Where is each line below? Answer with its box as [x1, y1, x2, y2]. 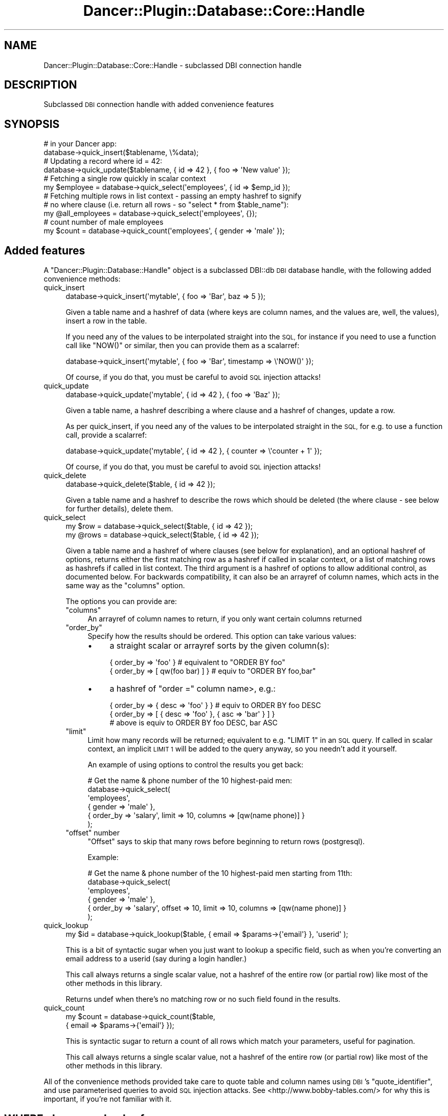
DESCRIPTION [4, 78, 77, 92]
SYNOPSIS [4, 117, 60, 131]
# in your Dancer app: [43, 139, 117, 148]
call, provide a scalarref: [65, 431, 147, 440]
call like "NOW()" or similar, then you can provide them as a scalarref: [65, 341, 300, 350]
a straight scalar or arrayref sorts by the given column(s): [109, 640, 329, 651]
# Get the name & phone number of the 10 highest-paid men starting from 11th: [87, 869, 352, 878]
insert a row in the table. [65, 316, 147, 326]
